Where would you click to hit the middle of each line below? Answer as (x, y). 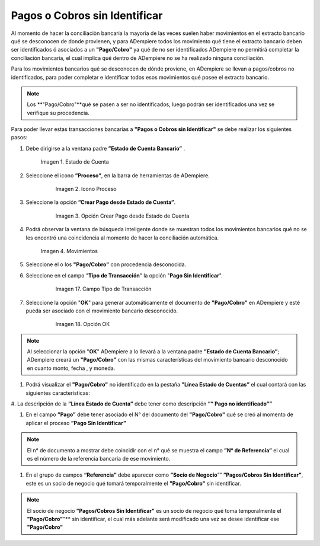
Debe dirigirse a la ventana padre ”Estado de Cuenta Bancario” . (105, 148)
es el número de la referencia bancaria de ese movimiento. (99, 459)
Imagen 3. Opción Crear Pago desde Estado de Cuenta (122, 216)
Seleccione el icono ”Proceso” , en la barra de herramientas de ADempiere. (118, 175)
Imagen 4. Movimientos (69, 251)
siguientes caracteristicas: (58, 393)
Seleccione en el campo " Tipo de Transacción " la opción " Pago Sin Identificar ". (124, 275)
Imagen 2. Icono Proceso (86, 189)
